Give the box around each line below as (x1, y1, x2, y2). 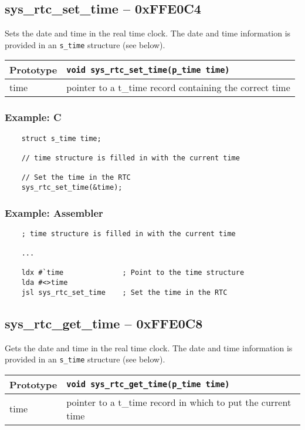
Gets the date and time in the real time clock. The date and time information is (5, 341, 293, 354)
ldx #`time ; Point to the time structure (21, 268, 245, 277)
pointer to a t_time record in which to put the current (66, 395, 292, 409)
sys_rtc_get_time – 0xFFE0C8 (5, 314, 203, 332)
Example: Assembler (5, 205, 103, 220)
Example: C (5, 110, 62, 125)
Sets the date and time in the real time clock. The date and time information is (5, 27, 291, 39)
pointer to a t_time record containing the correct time (66, 80, 290, 95)
